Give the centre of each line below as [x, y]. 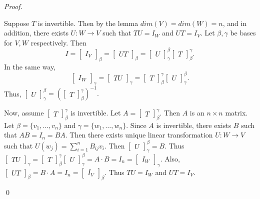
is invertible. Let [96, 113]
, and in [235, 23]
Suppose [17, 23]
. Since [136, 125]
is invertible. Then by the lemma [88, 23]
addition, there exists [36, 33]
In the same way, [30, 66]
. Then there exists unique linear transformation [139, 135]
